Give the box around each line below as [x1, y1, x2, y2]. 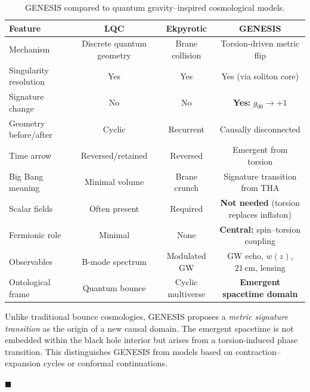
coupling [244, 234, 275, 247]
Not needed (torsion [220, 196, 300, 209]
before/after [9, 128, 52, 141]
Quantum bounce [82, 282, 146, 294]
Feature [9, 21, 41, 34]
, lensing [255, 261, 286, 273]
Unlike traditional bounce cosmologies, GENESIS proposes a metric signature [5, 310, 288, 323]
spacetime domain [222, 287, 298, 300]
